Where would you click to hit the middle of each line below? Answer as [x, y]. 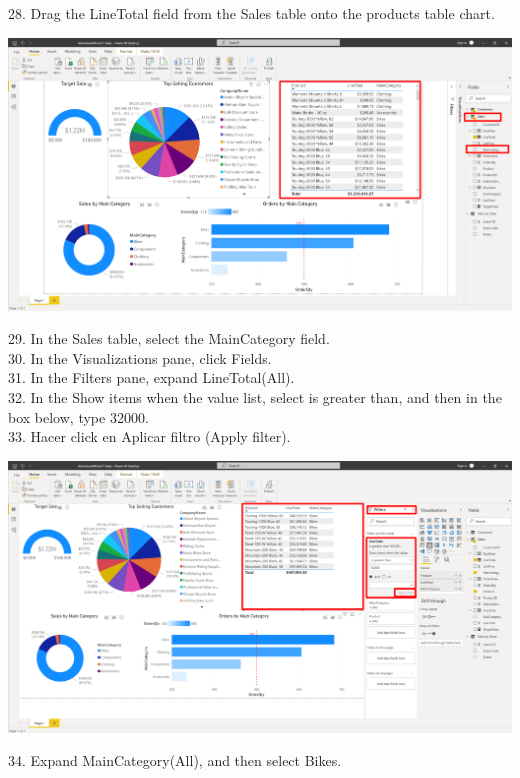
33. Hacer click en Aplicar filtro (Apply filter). [149, 436]
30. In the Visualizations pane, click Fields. [140, 357]
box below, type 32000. [78, 416]
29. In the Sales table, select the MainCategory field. [169, 338]
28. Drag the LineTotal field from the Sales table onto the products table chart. [251, 13]
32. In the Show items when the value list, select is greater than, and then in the [255, 396]
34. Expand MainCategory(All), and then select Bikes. [175, 760]
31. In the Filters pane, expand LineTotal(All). [151, 377]
